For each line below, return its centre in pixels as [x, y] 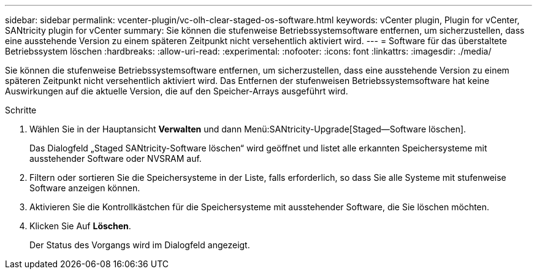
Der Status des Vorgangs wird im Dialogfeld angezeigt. [140, 245]
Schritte [21, 110]
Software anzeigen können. [85, 188]
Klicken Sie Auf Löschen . [80, 226]
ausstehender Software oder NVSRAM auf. [116, 158]
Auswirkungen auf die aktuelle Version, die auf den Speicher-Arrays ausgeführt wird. [177, 91]
